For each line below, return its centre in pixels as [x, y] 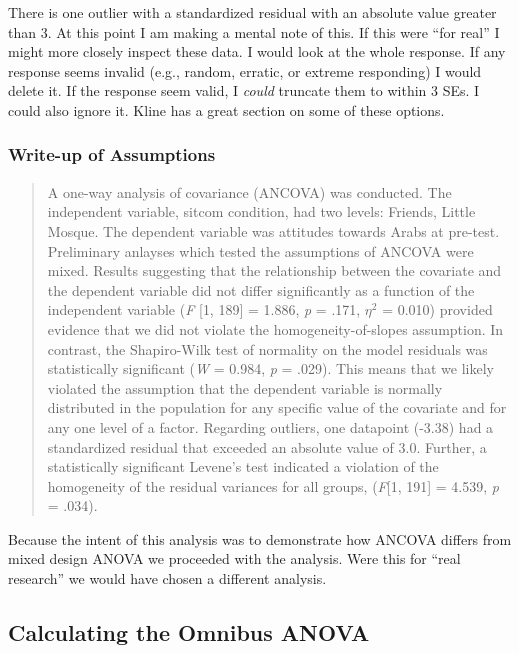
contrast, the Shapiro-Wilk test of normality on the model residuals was [267, 348]
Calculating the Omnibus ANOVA [189, 632]
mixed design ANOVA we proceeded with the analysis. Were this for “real [234, 558]
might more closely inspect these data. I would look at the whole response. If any [257, 51]
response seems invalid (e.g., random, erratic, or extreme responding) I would [245, 70]
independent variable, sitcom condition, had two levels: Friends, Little [261, 211]
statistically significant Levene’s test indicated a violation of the [243, 466]
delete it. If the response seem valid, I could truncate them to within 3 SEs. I [244, 90]
